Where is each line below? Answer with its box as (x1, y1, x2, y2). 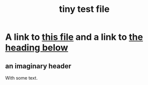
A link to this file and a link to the (5, 31, 143, 43)
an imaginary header (5, 62, 72, 70)
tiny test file (59, 3, 110, 15)
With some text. (5, 75, 38, 81)
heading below (5, 42, 69, 53)
